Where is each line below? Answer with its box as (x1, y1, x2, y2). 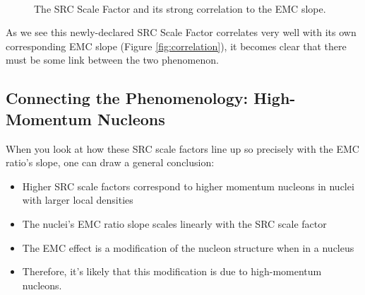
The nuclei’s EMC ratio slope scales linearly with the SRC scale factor (22, 216, 327, 231)
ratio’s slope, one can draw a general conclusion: (6, 155, 215, 170)
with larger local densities (22, 192, 133, 207)
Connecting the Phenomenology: (6, 87, 249, 109)
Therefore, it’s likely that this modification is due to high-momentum (22, 264, 322, 279)
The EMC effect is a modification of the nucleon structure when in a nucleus (22, 240, 354, 255)
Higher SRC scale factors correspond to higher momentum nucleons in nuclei (22, 178, 354, 193)
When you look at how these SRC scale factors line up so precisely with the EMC (6, 141, 359, 156)
